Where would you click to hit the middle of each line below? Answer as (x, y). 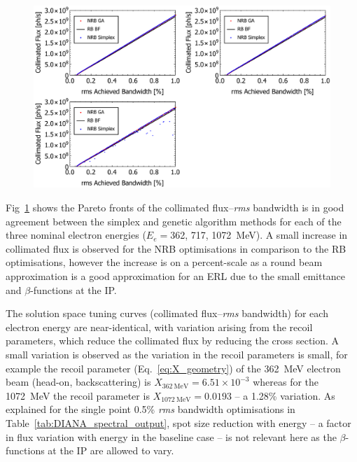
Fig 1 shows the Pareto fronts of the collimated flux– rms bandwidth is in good (175, 208)
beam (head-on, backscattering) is (78, 382)
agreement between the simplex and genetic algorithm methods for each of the (174, 221)
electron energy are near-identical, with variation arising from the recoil (159, 327)
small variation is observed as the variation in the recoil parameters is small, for (177, 354)
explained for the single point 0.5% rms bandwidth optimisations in (150, 409)
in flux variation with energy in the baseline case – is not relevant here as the (171, 436)
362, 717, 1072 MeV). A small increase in (259, 235)
